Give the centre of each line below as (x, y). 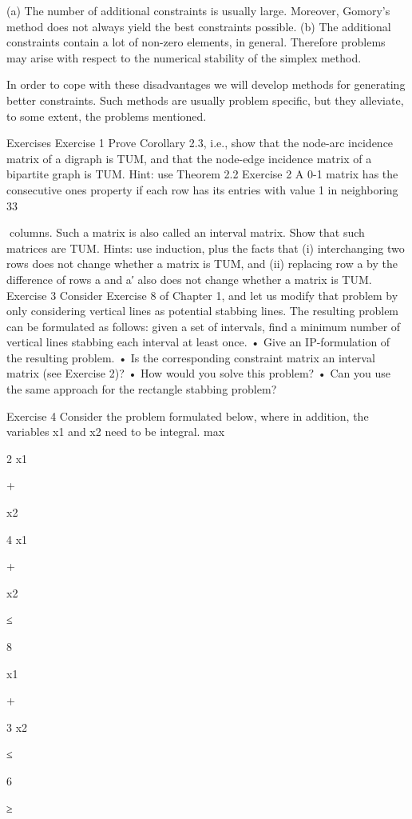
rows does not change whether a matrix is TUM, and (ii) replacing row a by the (202, 264)
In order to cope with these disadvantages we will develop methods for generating (206, 84)
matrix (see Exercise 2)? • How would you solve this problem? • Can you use (198, 373)
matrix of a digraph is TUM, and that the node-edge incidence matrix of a (189, 158)
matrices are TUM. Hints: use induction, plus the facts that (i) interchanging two (206, 248)
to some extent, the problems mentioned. (107, 116)
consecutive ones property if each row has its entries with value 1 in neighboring (202, 189)
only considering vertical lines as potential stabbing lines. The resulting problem (203, 311)
